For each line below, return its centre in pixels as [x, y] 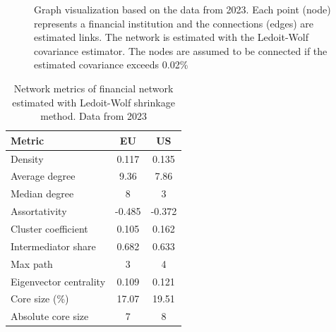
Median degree [42, 193]
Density [27, 158]
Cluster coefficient [49, 228]
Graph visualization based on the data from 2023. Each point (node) [182, 9]
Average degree [43, 176]
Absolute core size [50, 316]
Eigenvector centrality [58, 281]
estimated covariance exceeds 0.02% [111, 64]
